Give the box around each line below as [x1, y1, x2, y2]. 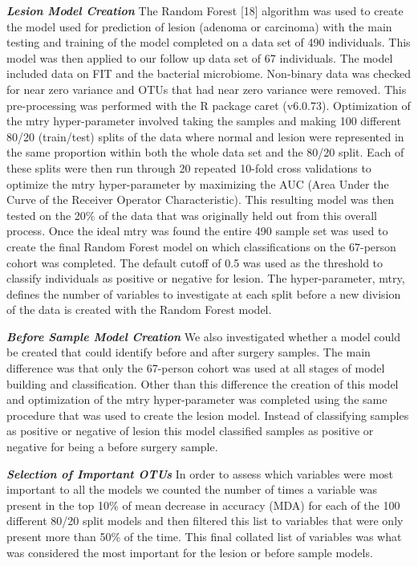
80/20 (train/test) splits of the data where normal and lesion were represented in [6, 128, 404, 145]
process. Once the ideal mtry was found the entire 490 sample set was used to [6, 222, 388, 239]
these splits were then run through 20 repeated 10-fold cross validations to [6, 159, 371, 176]
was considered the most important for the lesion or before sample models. [6, 544, 373, 560]
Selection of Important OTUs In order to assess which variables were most [6, 465, 393, 482]
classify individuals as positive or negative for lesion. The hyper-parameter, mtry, [6, 270, 405, 287]
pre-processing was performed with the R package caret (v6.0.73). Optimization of [6, 96, 411, 113]
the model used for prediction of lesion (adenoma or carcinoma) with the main [6, 18, 392, 35]
